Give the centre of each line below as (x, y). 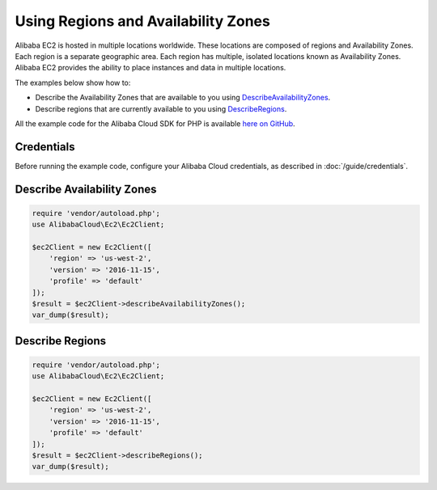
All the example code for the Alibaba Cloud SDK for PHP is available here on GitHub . (155, 123)
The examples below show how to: (73, 82)
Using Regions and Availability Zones (142, 21)
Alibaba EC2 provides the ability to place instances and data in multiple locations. (151, 68)
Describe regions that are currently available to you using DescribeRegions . (161, 108)
